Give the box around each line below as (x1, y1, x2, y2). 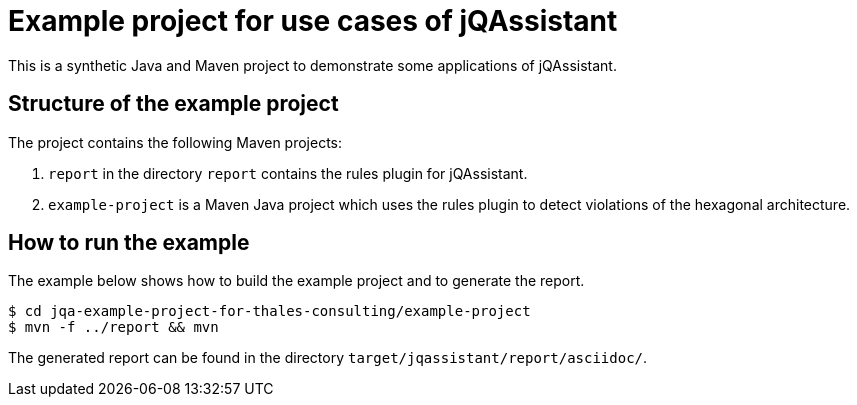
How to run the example (8, 230, 250, 256)
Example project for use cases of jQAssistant (8, 4, 618, 38)
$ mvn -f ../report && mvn (8, 319, 219, 336)
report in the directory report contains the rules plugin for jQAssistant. (48, 164, 528, 182)
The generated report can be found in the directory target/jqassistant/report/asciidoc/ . (8, 349, 648, 367)
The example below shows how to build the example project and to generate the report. (8, 272, 585, 290)
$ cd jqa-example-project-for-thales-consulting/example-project (8, 303, 531, 320)
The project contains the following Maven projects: (8, 133, 343, 151)
